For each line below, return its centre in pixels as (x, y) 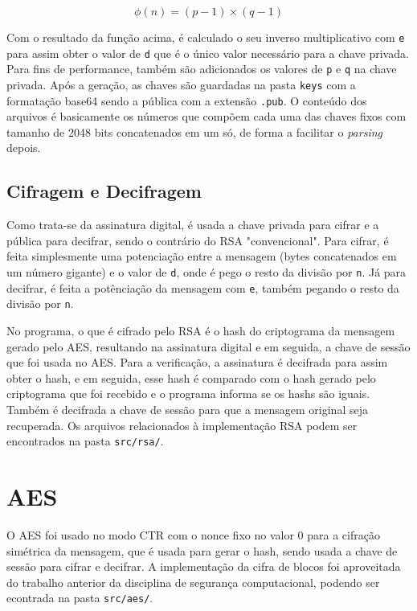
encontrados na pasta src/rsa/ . (85, 441)
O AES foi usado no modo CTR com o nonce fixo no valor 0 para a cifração (193, 534)
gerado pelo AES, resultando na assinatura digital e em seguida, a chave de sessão (208, 346)
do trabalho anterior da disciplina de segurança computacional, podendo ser (193, 582)
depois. (24, 148)
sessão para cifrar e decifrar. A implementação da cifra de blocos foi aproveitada (204, 566)
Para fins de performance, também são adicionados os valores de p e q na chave (202, 69)
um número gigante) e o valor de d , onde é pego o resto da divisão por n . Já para (206, 272)
